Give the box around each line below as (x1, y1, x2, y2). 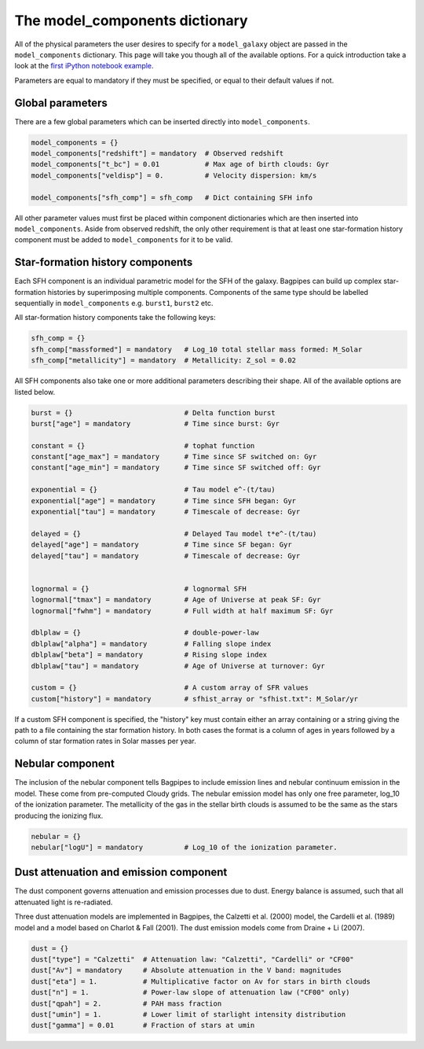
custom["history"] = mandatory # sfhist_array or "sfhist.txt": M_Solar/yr (31, 694, 359, 703)
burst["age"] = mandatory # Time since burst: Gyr (31, 419, 280, 428)
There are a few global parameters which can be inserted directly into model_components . (14, 116, 310, 126)
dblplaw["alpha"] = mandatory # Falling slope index (31, 639, 272, 648)
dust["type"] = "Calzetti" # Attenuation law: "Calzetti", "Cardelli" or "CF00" (31, 955, 355, 963)
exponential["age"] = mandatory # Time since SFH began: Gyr (31, 496, 297, 505)
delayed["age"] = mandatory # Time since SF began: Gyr (31, 540, 292, 550)
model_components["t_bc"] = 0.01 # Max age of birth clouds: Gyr (31, 160, 330, 169)
